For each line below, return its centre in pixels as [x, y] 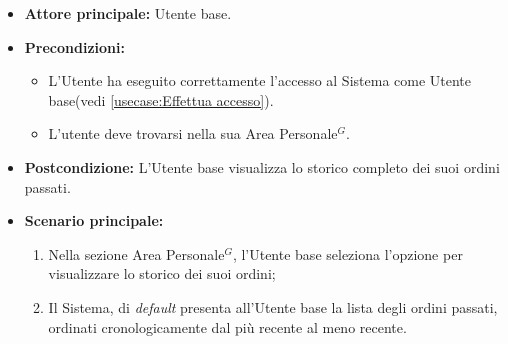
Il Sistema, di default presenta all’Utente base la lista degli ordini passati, [273, 306]
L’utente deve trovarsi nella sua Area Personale [193, 133]
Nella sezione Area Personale [136, 253]
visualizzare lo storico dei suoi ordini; [162, 273]
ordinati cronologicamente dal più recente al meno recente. [227, 326]
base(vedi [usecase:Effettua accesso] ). [161, 99]
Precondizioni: [74, 46]
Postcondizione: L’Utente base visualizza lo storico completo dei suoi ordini [262, 166]
